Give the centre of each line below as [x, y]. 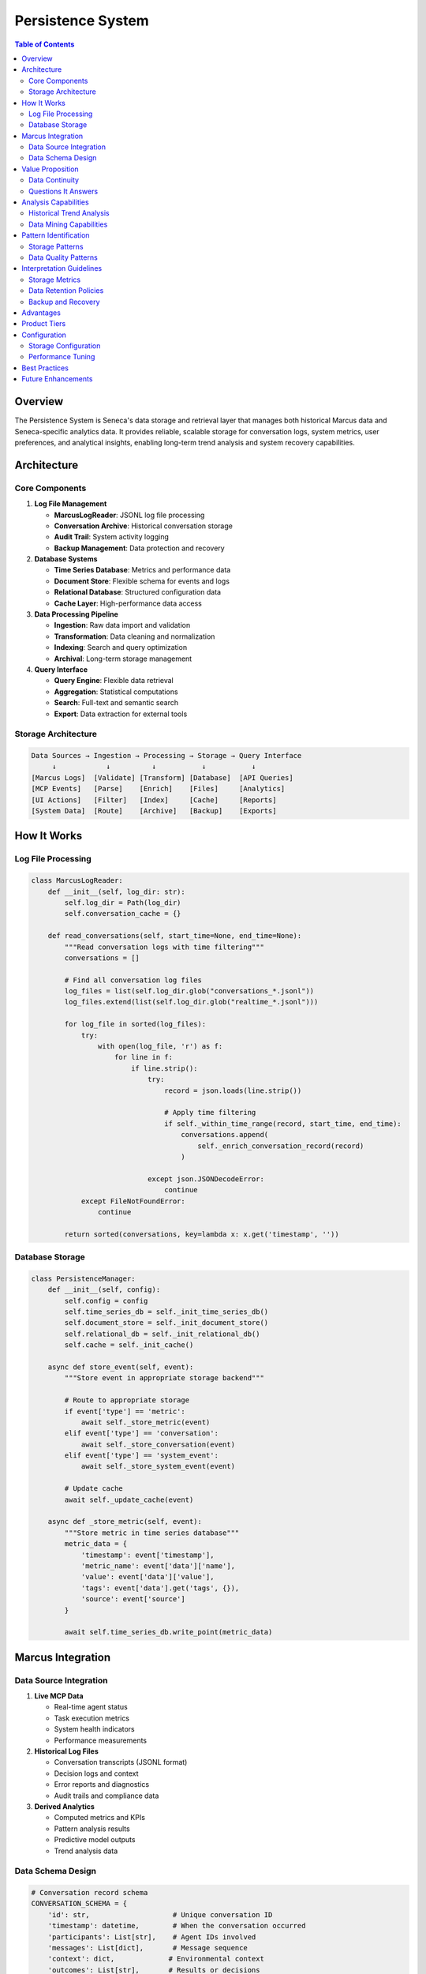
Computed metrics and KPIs [100, 1818]
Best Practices [45, 368]
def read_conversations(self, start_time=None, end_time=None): [175, 936]
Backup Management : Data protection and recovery [139, 548]
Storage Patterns [56, 246]
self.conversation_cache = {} [123, 914]
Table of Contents [45, 44]
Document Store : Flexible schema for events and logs [142, 581]
